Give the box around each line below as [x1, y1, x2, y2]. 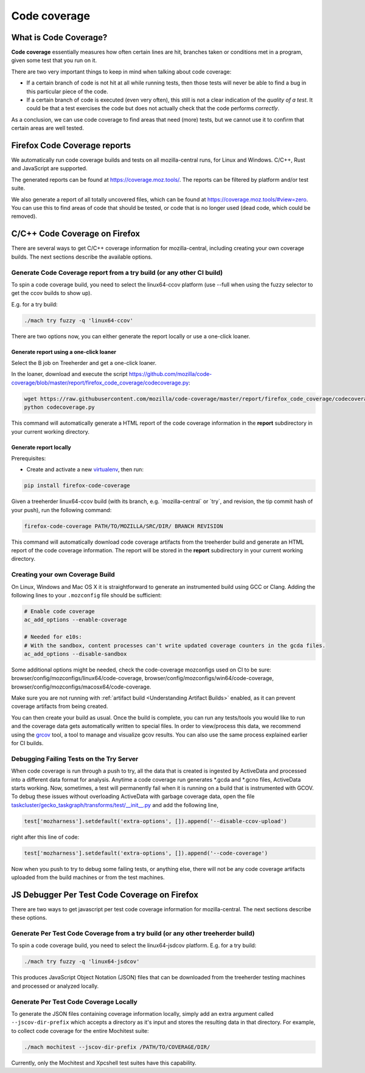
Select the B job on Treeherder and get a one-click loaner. [11, 359, 157, 367]
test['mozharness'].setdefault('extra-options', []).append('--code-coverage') [24, 849, 268, 856]
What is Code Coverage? [11, 32, 108, 43]
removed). [11, 213, 38, 220]
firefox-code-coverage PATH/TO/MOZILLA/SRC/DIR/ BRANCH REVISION [24, 523, 223, 529]
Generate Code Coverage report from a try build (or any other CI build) [11, 268, 223, 277]
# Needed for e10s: [24, 633, 82, 641]
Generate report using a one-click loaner [11, 348, 117, 355]
